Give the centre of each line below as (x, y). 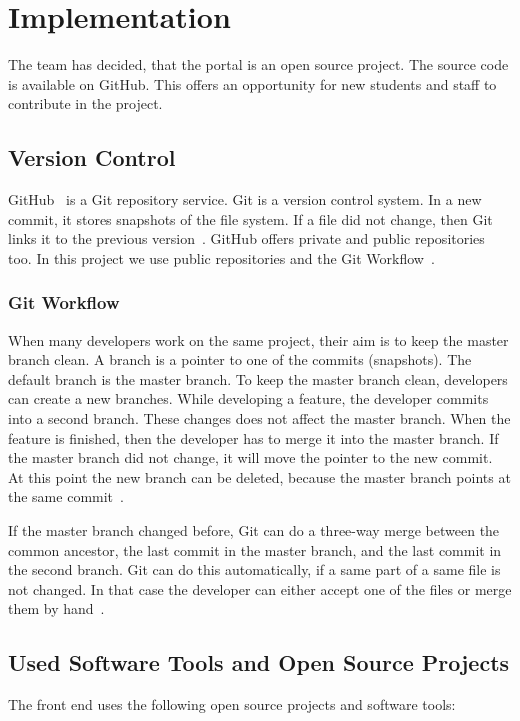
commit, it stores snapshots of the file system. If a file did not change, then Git (250, 218)
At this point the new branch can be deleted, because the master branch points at (259, 476)
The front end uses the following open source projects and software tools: (232, 704)
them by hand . (56, 608)
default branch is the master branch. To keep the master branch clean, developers (258, 378)
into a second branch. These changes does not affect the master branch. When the (259, 418)
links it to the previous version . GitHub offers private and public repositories (246, 238)
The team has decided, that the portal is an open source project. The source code (258, 64)
